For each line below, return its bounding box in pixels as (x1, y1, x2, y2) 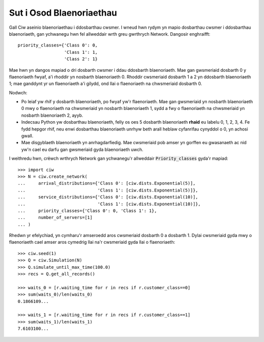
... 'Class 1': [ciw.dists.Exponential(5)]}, (18, 187, 198, 193)
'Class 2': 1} (64, 56, 98, 62)
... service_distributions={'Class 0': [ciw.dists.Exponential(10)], (18, 194, 198, 200)
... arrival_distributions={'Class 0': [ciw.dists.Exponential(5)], (18, 181, 196, 186)
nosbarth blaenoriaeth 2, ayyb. (21, 112, 83, 118)
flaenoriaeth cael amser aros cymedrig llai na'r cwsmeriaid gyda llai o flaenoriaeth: (9, 239, 176, 245)
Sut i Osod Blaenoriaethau (9, 7, 117, 18)
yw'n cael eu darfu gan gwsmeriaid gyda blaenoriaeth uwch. (21, 147, 144, 152)
